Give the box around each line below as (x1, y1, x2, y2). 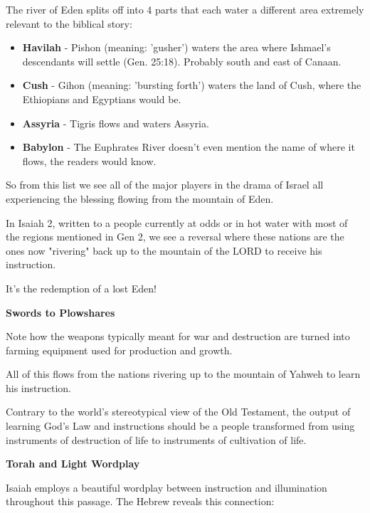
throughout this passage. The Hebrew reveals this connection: (6, 494, 275, 509)
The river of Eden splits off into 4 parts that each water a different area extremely (6, 2, 364, 16)
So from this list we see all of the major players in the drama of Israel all (6, 177, 324, 192)
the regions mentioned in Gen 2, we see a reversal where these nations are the (6, 229, 344, 244)
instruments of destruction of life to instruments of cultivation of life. (6, 432, 307, 447)
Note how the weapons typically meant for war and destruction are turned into (6, 329, 350, 344)
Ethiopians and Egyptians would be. (22, 91, 181, 106)
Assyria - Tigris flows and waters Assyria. (22, 115, 209, 130)
